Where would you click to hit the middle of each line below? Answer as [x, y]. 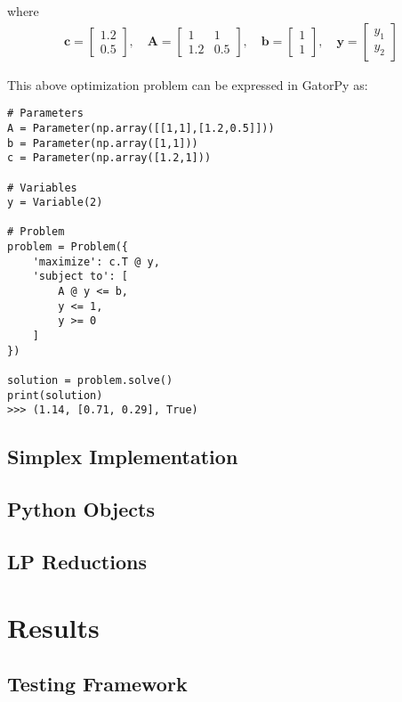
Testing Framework [97, 684]
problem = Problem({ [68, 247]
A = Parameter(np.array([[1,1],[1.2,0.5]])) [141, 128]
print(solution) [55, 395]
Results [53, 627]
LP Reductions [77, 561]
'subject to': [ [80, 277]
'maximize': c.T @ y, [96, 261]
